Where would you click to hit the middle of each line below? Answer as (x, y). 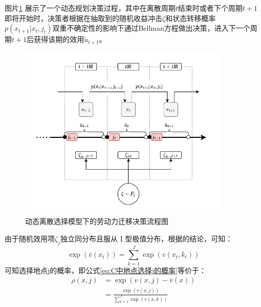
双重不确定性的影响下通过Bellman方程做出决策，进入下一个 (151, 28)
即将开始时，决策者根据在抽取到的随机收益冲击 (83, 18)
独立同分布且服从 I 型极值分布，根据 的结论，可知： (146, 238)
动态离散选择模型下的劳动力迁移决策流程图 (97, 221)
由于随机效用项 (30, 238)
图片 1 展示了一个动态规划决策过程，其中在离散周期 (90, 8)
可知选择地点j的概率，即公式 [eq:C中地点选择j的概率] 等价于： (105, 270)
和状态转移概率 (191, 18)
